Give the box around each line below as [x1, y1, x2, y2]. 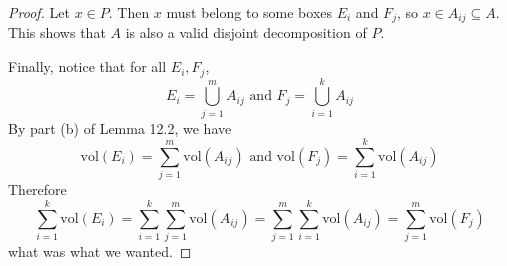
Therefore [8, 179, 67, 200]
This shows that [8, 22, 106, 43]
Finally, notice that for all [8, 56, 167, 77]
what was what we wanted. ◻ [8, 241, 192, 262]
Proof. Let [8, 2, 70, 22]
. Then [108, 2, 150, 22]
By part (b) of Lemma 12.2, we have [8, 117, 232, 138]
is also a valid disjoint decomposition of [125, 22, 367, 43]
